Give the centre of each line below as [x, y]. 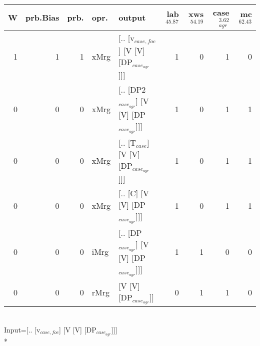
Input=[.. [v [22, 329]
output [132, 18]
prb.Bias [42, 18]
